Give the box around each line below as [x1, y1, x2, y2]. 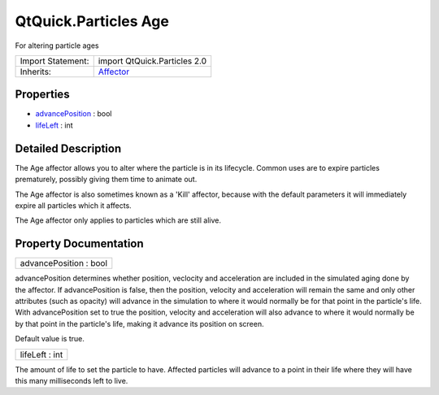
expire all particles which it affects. [15, 200, 132, 211]
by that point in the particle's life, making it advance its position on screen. [15, 319, 264, 328]
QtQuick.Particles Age [15, 12, 170, 30]
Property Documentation [15, 237, 144, 251]
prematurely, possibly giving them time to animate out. [15, 175, 198, 184]
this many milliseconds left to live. [15, 375, 128, 385]
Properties [15, 88, 70, 102]
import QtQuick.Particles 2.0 [98, 55, 207, 67]
